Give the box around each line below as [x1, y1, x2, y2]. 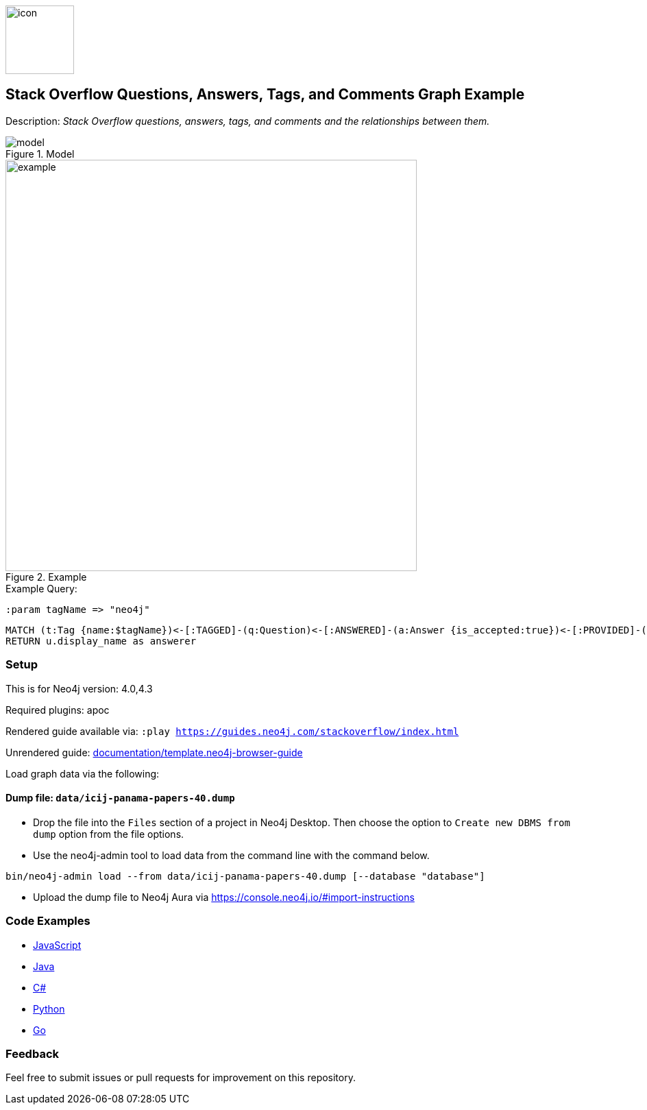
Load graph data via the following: [5, 767, 160, 780]
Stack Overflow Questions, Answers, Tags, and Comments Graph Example [5, 86, 525, 104]
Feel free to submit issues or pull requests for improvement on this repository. [5, 1072, 356, 1084]
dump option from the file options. [33, 828, 184, 840]
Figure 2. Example [5, 570, 87, 583]
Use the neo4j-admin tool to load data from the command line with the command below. [33, 849, 430, 861]
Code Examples [5, 914, 90, 928]
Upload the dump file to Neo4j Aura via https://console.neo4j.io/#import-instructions [33, 891, 415, 903]
